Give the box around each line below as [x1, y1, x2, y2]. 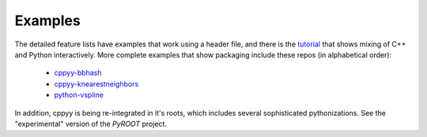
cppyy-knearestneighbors [54, 79, 139, 88]
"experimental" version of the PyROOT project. [14, 119, 168, 128]
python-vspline [54, 91, 104, 100]
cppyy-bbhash [54, 68, 102, 78]
